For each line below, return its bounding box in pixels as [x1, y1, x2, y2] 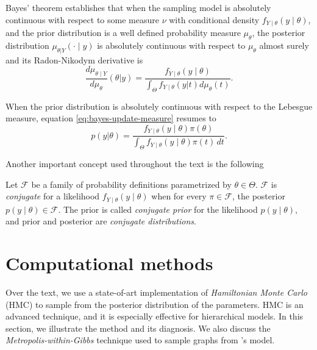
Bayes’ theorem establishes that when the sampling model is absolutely [5, 1, 271, 13]
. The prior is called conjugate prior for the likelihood [58, 202, 258, 215]
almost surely [259, 38, 309, 51]
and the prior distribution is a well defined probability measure [5, 26, 241, 39]
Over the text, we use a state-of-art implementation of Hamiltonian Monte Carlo [5, 285, 307, 298]
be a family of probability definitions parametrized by [31, 177, 232, 190]
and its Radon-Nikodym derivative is [5, 53, 143, 66]
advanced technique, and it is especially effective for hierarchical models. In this [5, 310, 304, 323]
